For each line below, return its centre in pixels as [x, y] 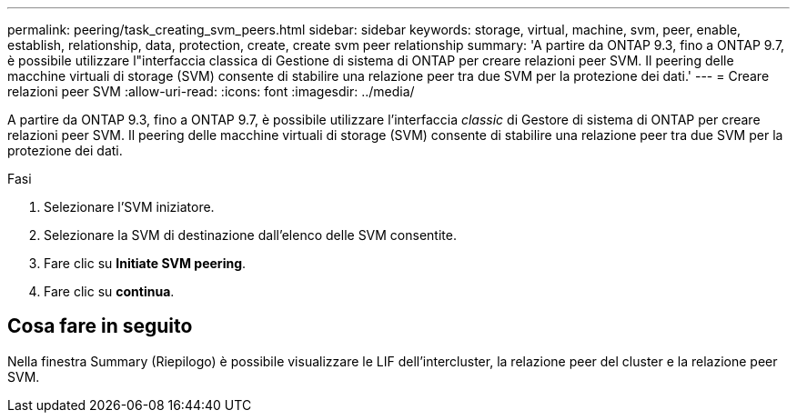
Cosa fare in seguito [100, 326]
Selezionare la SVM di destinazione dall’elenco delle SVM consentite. [250, 235]
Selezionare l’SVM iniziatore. [129, 207]
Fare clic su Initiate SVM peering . [145, 263]
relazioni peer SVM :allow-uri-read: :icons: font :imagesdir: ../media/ [211, 91]
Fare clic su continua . [109, 291]
